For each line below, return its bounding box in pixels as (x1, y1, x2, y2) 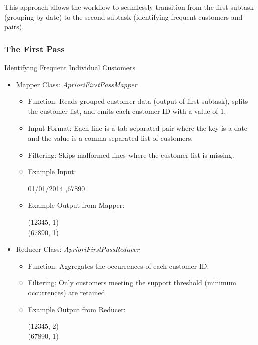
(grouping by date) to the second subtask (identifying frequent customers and (4, 11, 243, 22)
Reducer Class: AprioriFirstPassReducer (16, 244, 140, 254)
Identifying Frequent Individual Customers (4, 62, 136, 72)
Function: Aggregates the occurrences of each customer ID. (28, 260, 209, 271)
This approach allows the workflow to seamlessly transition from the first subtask (4, 2, 254, 12)
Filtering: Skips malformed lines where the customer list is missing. (28, 149, 234, 160)
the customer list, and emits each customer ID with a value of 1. (28, 105, 226, 116)
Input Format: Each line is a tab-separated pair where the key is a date (28, 123, 248, 133)
